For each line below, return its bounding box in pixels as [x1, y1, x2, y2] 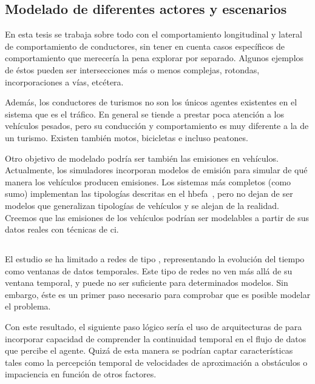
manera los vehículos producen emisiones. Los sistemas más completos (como [5, 175, 291, 188]
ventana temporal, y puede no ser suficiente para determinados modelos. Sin [5, 276, 288, 289]
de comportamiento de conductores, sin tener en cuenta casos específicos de [5, 39, 285, 52]
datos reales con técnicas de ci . [5, 223, 119, 236]
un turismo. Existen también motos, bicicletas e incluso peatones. [5, 131, 248, 144]
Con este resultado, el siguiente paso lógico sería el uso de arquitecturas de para [5, 320, 302, 333]
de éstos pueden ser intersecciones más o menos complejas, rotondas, [5, 63, 260, 76]
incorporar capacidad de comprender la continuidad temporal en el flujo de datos [5, 332, 307, 345]
